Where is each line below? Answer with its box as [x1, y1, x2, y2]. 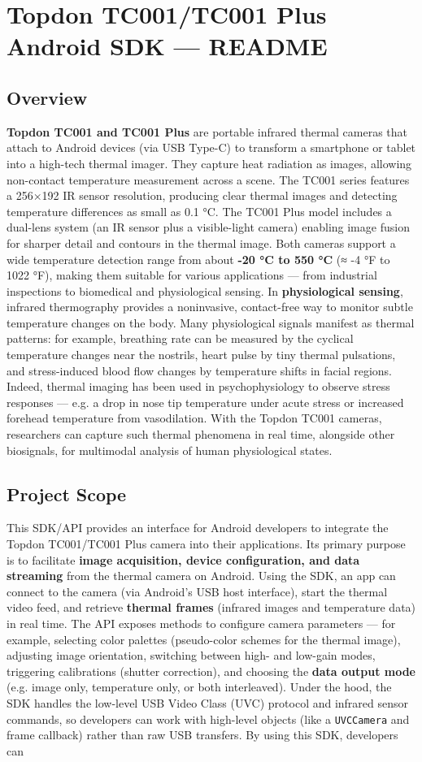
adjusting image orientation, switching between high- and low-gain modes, [7, 647, 376, 664]
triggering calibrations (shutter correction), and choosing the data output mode [7, 662, 415, 679]
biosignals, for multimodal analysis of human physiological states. [7, 441, 333, 458]
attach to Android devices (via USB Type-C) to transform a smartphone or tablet [7, 139, 416, 156]
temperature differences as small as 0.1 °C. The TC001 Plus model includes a [7, 202, 392, 219]
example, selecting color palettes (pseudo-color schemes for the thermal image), [7, 630, 401, 647]
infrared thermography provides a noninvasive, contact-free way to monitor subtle [7, 298, 413, 315]
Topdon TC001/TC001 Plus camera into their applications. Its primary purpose [7, 535, 406, 552]
